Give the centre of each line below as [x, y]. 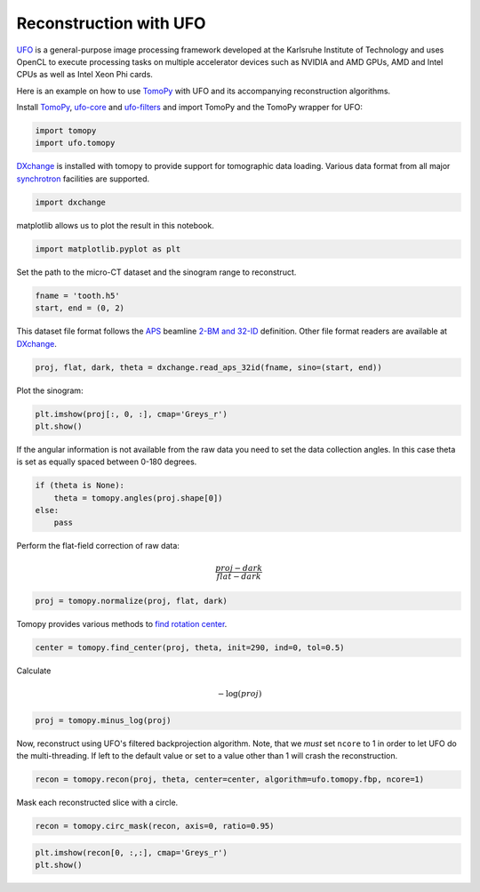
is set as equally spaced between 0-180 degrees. [107, 462]
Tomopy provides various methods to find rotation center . [122, 623]
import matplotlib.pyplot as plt [108, 249]
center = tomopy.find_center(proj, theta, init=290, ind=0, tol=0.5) [190, 647]
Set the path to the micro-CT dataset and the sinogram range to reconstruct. [156, 272]
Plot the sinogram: [50, 390]
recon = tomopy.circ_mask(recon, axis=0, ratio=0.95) [155, 826]
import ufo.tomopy [75, 143]
